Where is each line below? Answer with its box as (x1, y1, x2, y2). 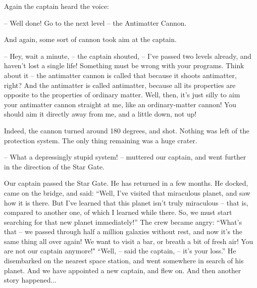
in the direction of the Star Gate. (4, 161, 104, 171)
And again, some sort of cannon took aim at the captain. (4, 34, 177, 44)
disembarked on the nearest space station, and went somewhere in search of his (4, 255, 244, 266)
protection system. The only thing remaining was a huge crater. (4, 135, 198, 145)
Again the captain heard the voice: (4, 1, 109, 11)
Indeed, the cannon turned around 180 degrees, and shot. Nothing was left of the (4, 125, 250, 135)
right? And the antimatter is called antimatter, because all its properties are (4, 80, 236, 90)
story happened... (4, 275, 56, 285)
